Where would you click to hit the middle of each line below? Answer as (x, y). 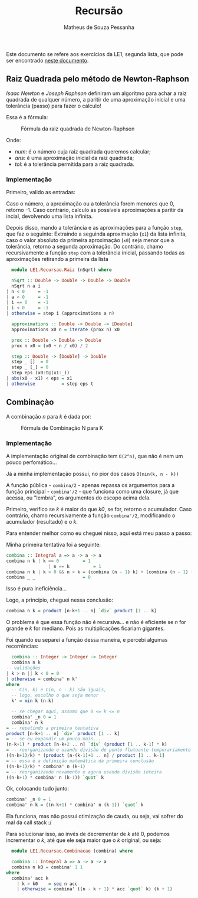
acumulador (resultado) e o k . (42, 521)
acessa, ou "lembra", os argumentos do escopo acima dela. (79, 498)
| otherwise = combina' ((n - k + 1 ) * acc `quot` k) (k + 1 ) (95, 889)
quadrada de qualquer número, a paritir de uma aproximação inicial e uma (96, 99)
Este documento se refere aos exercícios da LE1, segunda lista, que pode (95, 54)
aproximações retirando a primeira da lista (57, 259)
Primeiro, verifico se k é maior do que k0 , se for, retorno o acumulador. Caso (99, 509)
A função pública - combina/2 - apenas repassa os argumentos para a (90, 485)
